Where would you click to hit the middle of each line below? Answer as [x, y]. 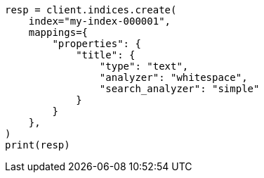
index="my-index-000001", [100, 21]
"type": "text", [144, 66]
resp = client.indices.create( [91, 10]
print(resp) [38, 145]
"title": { [106, 55]
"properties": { [97, 44]
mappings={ [58, 32]
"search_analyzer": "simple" [179, 89]
